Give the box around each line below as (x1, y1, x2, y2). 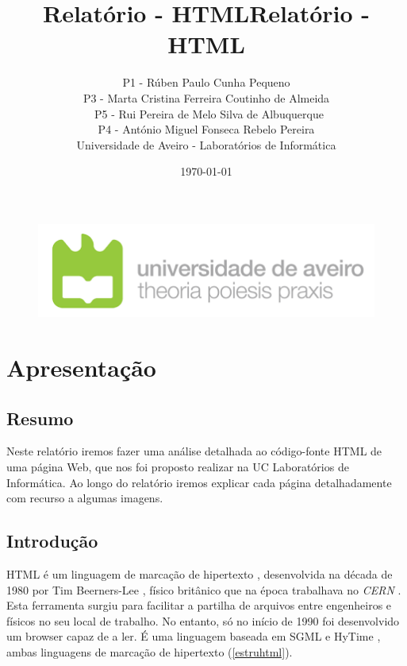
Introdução (6, 529, 98, 553)
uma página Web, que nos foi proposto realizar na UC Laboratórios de (6, 459, 349, 475)
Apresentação (6, 351, 156, 384)
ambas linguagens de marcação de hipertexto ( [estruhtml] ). (6, 644, 293, 660)
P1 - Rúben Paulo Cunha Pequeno (122, 74, 290, 91)
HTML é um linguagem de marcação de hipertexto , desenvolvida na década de (6, 566, 393, 583)
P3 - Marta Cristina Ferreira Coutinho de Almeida (83, 89, 330, 106)
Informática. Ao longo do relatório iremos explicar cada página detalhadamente (6, 474, 392, 490)
